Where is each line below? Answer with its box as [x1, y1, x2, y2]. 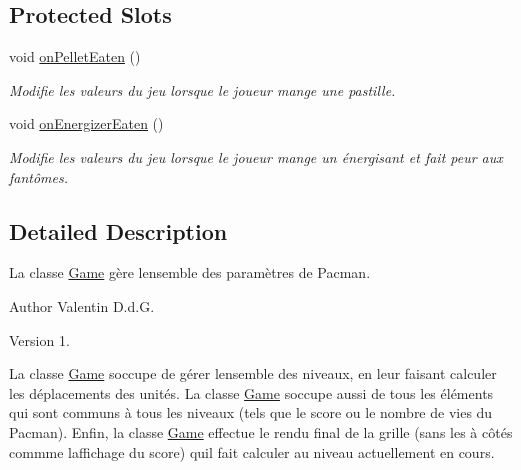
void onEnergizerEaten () [9, 113, 164, 134]
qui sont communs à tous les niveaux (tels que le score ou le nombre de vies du [9, 402, 493, 423]
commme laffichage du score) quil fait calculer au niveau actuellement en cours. [9, 441, 495, 462]
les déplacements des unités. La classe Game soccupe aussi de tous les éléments [9, 382, 494, 403]
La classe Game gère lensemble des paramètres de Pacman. [9, 262, 371, 283]
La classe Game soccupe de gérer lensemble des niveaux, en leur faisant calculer [9, 363, 497, 384]
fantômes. [9, 166, 69, 187]
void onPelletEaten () [9, 46, 141, 67]
